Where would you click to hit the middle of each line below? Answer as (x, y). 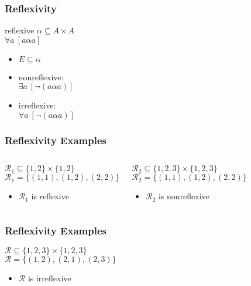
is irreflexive (49, 278)
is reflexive (50, 196)
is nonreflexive (184, 196)
